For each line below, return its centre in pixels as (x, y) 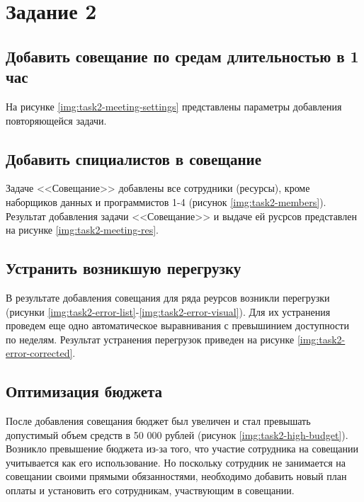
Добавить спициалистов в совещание (133, 158)
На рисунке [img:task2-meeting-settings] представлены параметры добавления (174, 106)
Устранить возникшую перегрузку (124, 268)
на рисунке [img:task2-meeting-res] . (82, 230)
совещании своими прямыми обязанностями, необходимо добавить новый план (176, 476)
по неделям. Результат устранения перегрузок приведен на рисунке (150, 339)
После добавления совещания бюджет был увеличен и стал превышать (158, 421)
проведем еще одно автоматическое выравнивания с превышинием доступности (177, 325)
